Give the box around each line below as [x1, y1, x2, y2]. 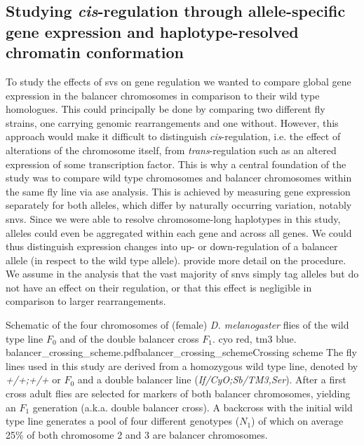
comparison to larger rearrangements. [6, 294, 166, 308]
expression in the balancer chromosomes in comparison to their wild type [6, 88, 320, 102]
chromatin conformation [6, 41, 184, 63]
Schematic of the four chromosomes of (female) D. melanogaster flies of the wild [6, 317, 349, 332]
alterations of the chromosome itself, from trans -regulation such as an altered [6, 142, 337, 157]
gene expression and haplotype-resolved [6, 20, 299, 42]
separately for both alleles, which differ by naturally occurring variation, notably [6, 198, 352, 212]
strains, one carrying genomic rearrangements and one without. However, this [6, 115, 339, 130]
